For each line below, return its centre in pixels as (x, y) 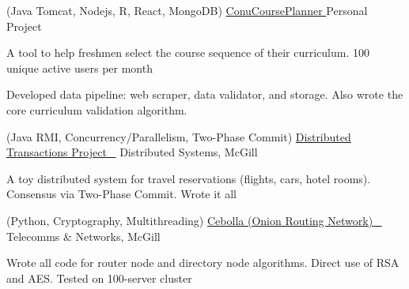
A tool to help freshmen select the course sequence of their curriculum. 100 (188, 53)
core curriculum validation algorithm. (97, 109)
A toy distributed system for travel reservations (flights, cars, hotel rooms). (189, 178)
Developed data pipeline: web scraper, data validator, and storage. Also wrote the (205, 94)
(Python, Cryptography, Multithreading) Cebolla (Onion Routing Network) (190, 220)
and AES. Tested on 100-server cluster (99, 278)
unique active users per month (80, 68)
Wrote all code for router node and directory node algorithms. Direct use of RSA (203, 263)
